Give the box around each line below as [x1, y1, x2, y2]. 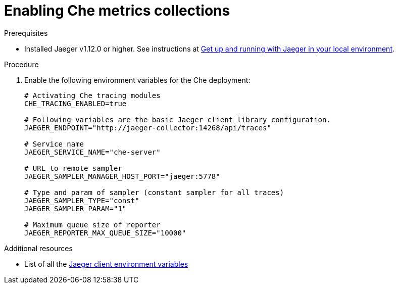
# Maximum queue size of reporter [24, 220, 161, 229]
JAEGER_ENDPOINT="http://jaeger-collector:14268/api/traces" [24, 123, 271, 132]
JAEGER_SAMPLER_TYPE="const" [24, 196, 139, 205]
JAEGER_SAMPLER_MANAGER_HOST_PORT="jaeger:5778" [24, 172, 220, 180]
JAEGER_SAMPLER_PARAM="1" [24, 204, 127, 213]
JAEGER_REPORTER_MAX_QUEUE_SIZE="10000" [24, 228, 186, 237]
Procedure [4, 60, 39, 69]
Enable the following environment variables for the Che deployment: [24, 75, 251, 84]
